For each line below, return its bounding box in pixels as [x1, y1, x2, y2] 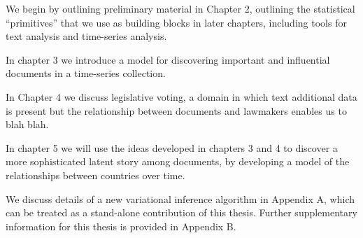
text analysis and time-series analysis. [6, 29, 167, 43]
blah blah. [6, 117, 49, 132]
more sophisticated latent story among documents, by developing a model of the [6, 154, 350, 169]
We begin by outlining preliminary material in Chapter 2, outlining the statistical [6, 1, 355, 15]
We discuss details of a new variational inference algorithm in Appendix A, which [6, 191, 355, 206]
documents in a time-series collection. [6, 66, 166, 80]
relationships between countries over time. [6, 167, 185, 182]
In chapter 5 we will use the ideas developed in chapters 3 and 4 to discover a [6, 140, 338, 155]
